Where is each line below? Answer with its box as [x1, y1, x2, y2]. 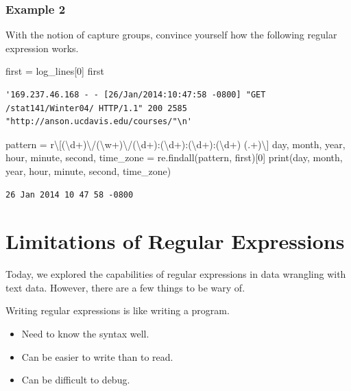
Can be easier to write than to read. [21, 349, 173, 364]
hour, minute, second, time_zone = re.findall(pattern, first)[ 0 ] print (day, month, [5, 150, 343, 165]
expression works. [5, 40, 79, 55]
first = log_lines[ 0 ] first [5, 64, 104, 78]
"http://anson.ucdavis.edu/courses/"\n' [5, 117, 193, 127]
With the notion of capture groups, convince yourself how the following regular [5, 27, 337, 42]
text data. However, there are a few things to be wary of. [5, 280, 245, 294]
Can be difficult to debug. [21, 372, 130, 387]
